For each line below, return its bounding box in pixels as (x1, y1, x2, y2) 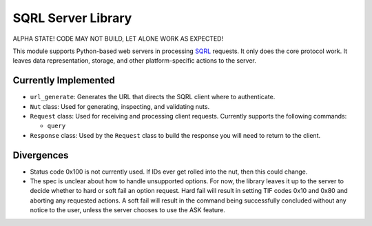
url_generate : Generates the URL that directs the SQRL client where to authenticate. (30, 93, 276, 101)
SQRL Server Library (12, 10, 132, 25)
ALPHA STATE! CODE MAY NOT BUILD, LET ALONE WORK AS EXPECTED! (12, 34, 224, 43)
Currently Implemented (12, 74, 115, 86)
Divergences (12, 149, 69, 161)
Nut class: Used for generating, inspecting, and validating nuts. (30, 102, 210, 110)
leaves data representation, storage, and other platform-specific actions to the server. (12, 56, 256, 65)
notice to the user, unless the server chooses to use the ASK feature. (30, 206, 225, 214)
